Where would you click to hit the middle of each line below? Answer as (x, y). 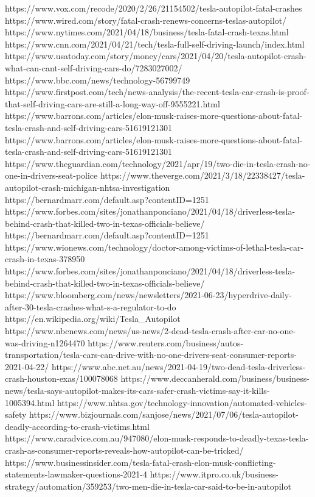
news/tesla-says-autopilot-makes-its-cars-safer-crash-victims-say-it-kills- (137, 390)
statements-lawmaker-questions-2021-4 (76, 474)
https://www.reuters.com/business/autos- (166, 342)
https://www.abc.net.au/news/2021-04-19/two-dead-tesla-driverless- (178, 366)
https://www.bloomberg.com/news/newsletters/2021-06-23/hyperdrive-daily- (148, 295)
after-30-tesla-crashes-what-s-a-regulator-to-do (91, 306)
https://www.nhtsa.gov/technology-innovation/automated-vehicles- (182, 402)
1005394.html (30, 402)
